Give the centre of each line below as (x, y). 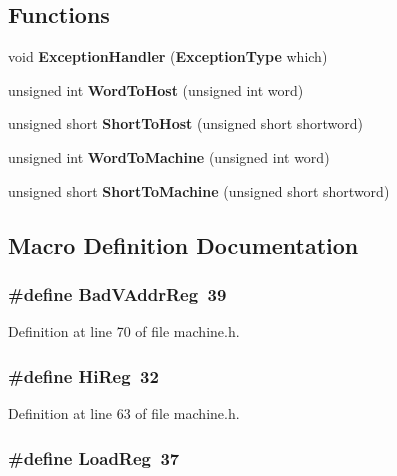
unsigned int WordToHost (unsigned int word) (156, 89)
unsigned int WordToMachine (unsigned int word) (169, 156)
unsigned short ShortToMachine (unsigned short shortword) (199, 190)
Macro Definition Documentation (183, 244)
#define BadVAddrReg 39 (117, 293)
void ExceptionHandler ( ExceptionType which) (168, 56)
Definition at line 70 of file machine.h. (124, 331)
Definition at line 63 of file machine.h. (124, 412)
